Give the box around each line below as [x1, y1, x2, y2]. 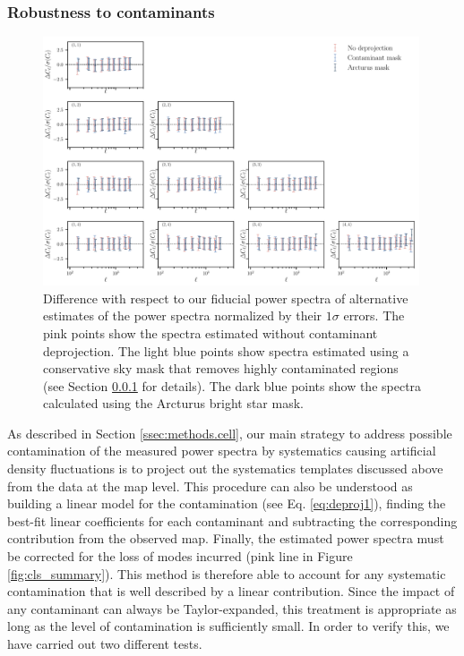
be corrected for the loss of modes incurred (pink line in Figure [7, 547, 353, 566]
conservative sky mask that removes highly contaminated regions [43, 359, 399, 378]
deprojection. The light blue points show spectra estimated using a [43, 341, 409, 360]
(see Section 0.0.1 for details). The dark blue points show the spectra [43, 376, 422, 395]
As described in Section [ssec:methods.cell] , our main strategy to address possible [7, 423, 452, 442]
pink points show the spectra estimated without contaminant [43, 323, 378, 342]
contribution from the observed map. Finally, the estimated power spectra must [7, 529, 444, 548]
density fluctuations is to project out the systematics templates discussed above [7, 459, 443, 478]
